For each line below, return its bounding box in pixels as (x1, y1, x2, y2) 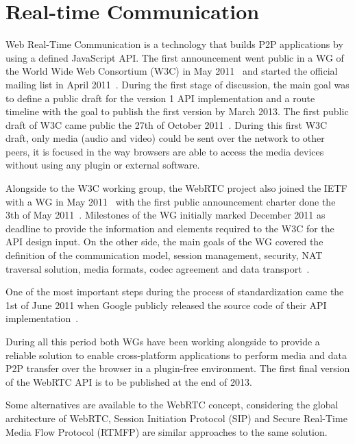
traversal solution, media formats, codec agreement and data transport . (5, 261, 310, 275)
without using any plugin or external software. (5, 158, 200, 172)
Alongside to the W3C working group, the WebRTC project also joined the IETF (5, 181, 347, 195)
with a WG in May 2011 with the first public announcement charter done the (5, 194, 336, 208)
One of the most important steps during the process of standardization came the (5, 284, 344, 299)
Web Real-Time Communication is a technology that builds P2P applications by (5, 37, 343, 51)
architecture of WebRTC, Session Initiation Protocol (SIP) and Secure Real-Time (5, 410, 347, 425)
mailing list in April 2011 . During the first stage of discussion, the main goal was (5, 77, 350, 91)
